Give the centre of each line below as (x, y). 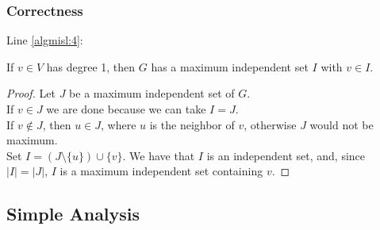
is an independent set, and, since (286, 155)
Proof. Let (31, 93)
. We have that (159, 155)
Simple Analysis (73, 214)
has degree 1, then (91, 66)
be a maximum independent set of (152, 93)
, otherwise (270, 124)
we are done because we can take (126, 109)
